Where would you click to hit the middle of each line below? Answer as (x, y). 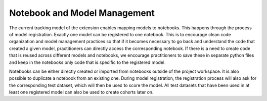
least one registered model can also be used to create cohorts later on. (81, 92)
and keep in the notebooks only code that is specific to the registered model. (87, 62)
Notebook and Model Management (82, 13)
